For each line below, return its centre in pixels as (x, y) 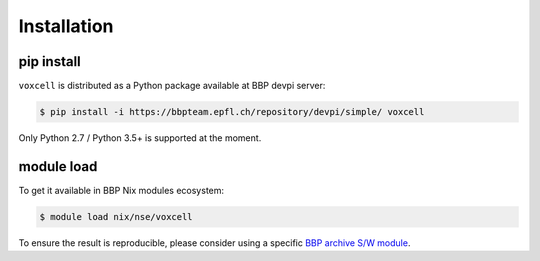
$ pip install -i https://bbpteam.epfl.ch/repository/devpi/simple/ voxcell (232, 112)
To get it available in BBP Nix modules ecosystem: (121, 190)
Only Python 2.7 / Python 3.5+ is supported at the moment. (140, 138)
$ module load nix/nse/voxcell (116, 216)
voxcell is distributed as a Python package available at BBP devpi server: (172, 86)
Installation (66, 26)
